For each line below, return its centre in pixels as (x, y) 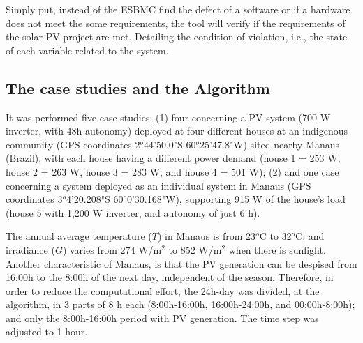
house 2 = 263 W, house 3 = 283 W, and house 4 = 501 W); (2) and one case (172, 171)
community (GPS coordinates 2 (73, 144)
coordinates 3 (34, 199)
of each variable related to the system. (87, 50)
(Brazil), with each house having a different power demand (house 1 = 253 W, (173, 158)
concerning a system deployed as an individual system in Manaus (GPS (158, 185)
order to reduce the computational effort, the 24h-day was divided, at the (163, 290)
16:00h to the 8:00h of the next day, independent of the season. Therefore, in (170, 277)
